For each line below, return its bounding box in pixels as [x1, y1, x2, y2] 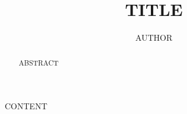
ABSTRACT [18, 57, 59, 67]
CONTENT [5, 100, 47, 112]
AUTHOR [135, 31, 173, 44]
